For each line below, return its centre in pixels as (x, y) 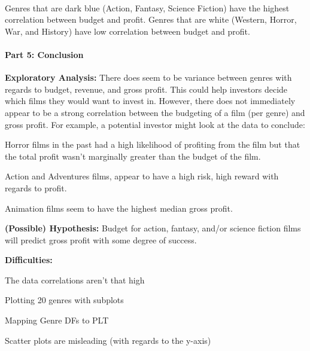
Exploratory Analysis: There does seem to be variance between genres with (148, 77)
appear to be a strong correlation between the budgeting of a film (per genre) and (155, 112)
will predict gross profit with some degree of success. (101, 239)
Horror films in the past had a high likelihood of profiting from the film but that (153, 144)
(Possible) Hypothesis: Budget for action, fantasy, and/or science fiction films (153, 228)
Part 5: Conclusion (44, 54)
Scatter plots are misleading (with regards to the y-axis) (108, 340)
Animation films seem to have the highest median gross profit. (119, 208)
